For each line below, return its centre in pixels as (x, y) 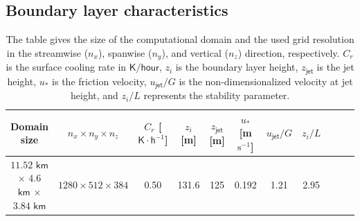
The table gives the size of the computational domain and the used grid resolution (180, 39)
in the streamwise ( (47, 52)
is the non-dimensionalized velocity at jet (266, 81)
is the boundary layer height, (237, 67)
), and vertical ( (195, 52)
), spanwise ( (125, 52)
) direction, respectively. (289, 52)
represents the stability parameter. (217, 95)
